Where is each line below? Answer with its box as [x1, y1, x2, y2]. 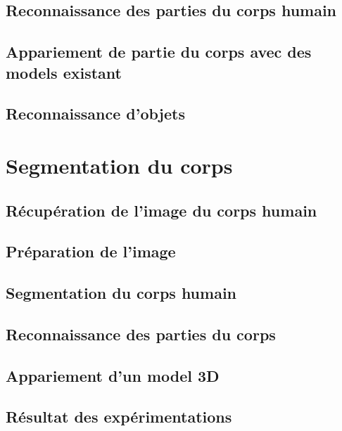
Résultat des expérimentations [6, 406, 232, 427]
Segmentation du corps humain [6, 282, 237, 304]
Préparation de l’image [6, 240, 176, 262]
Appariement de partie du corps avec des [6, 41, 312, 63]
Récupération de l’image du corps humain [6, 199, 317, 221]
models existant [6, 61, 122, 83]
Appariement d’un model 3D [6, 364, 220, 386]
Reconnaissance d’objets [6, 103, 185, 124]
